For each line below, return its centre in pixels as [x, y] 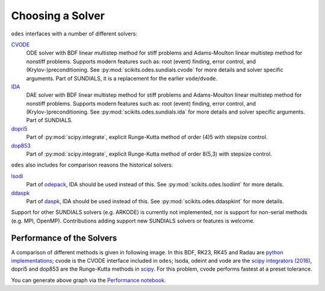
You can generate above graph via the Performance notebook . [88, 280]
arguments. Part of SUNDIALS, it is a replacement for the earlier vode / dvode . [122, 78]
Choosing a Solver [58, 16]
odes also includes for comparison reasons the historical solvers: [92, 165]
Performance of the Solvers [64, 238]
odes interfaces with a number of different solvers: [74, 34]
